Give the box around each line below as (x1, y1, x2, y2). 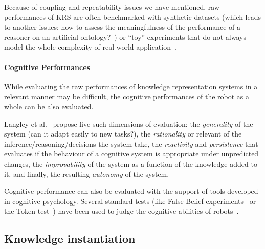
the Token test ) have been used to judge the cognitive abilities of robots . (4, 206, 239, 216)
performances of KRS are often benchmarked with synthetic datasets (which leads (4, 11, 261, 22)
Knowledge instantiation (4, 231, 136, 246)
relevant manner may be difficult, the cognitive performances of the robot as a (4, 91, 250, 102)
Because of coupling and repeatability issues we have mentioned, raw (4, 2, 219, 12)
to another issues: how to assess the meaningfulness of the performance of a (4, 21, 240, 32)
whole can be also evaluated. (4, 101, 94, 111)
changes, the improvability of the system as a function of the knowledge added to (4, 158, 257, 169)
